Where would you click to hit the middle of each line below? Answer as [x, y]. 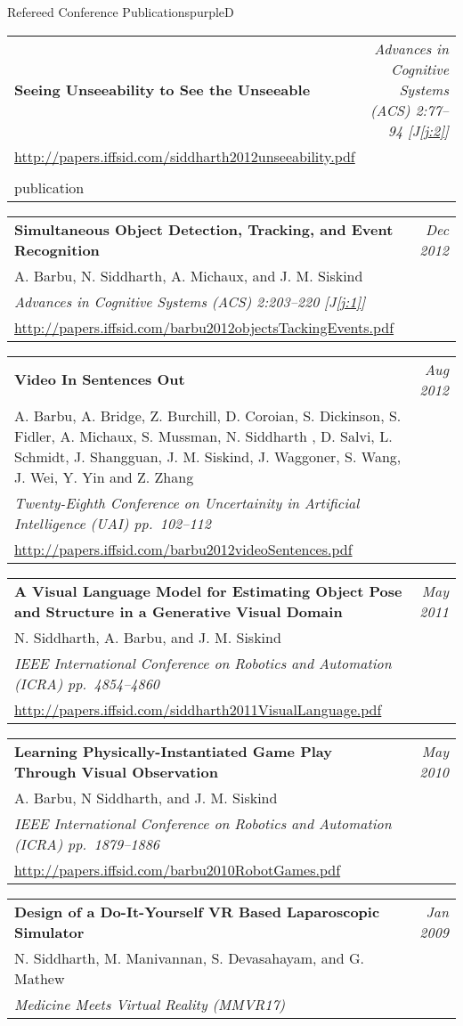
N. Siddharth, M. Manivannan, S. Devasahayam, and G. [189, 957]
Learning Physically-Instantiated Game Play [173, 751]
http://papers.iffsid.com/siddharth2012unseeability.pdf [185, 156]
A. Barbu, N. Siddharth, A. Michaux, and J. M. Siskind [189, 275]
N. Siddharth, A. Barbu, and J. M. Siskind [148, 637]
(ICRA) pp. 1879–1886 [87, 843]
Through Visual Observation [116, 771]
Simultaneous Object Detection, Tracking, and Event [204, 229]
